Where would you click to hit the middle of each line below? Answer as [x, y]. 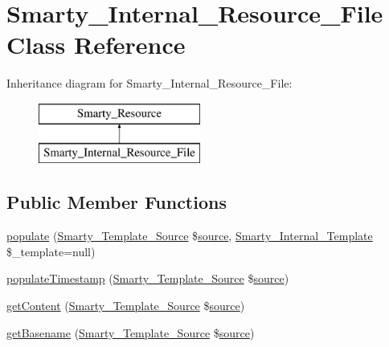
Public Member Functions [117, 202]
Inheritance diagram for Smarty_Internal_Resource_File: [149, 83]
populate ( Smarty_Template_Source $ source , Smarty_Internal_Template [190, 236]
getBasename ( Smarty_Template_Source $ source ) [131, 332]
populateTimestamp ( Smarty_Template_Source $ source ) [148, 278]
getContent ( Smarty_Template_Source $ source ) [126, 306]
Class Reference [96, 45]
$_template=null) [51, 251]
